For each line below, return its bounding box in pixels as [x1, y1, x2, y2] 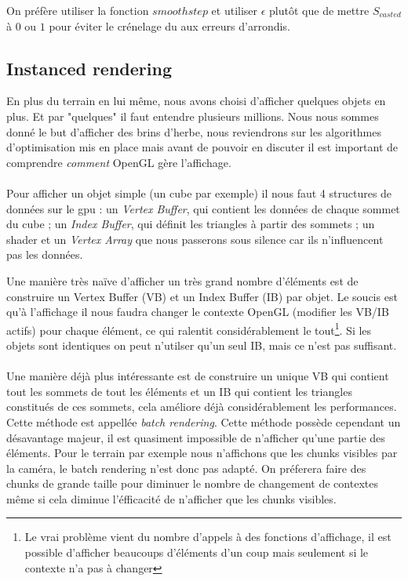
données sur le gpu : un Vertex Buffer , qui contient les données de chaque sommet [6, 200, 400, 216]
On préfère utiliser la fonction [6, 2, 149, 18]
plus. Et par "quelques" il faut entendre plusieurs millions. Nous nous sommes [6, 107, 379, 124]
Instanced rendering [6, 56, 172, 80]
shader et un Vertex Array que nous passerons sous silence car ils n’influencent [6, 231, 384, 247]
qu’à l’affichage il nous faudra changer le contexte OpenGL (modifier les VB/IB [6, 303, 389, 320]
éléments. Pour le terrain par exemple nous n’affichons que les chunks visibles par [6, 445, 398, 461]
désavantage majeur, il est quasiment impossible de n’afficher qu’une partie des [6, 429, 385, 445]
